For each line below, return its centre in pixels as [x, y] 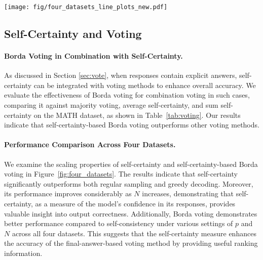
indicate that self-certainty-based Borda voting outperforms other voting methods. [132, 125]
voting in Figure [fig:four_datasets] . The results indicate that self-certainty [121, 174]
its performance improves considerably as [68, 193]
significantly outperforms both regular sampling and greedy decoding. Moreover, [129, 183]
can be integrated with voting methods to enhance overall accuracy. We [145, 85]
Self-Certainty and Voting [73, 34]
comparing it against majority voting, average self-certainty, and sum [111, 105]
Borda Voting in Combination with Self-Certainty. [93, 56]
